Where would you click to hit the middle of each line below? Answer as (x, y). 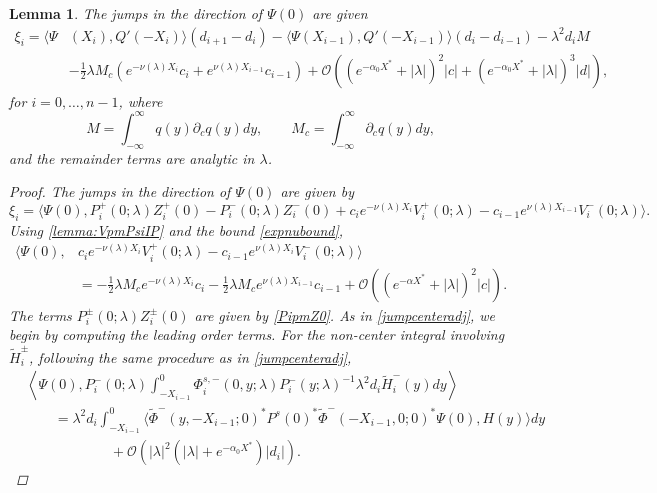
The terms (40, 314)
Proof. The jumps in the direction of (120, 191)
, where (140, 100)
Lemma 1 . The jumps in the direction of (136, 13)
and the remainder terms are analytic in (132, 157)
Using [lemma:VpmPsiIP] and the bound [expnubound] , (176, 229)
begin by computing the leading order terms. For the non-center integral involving (257, 334)
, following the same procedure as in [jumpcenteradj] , (190, 356)
